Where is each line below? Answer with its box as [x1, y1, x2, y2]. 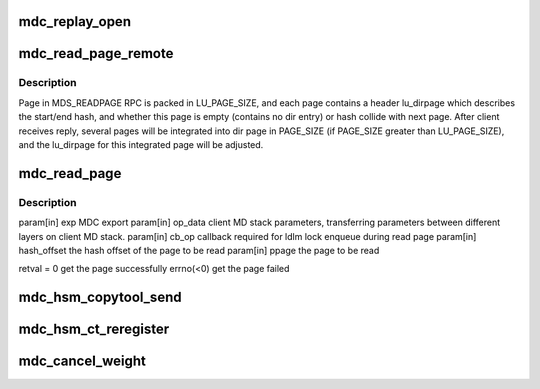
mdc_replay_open [18, 13, 132, 30]
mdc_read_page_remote [18, 45, 174, 62]
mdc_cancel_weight [18, 353, 147, 370]
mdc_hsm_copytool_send [18, 289, 182, 306]
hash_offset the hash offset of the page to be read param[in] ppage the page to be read [18, 244, 380, 256]
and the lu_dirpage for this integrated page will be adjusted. [18, 138, 264, 150]
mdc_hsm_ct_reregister [18, 321, 170, 338]
